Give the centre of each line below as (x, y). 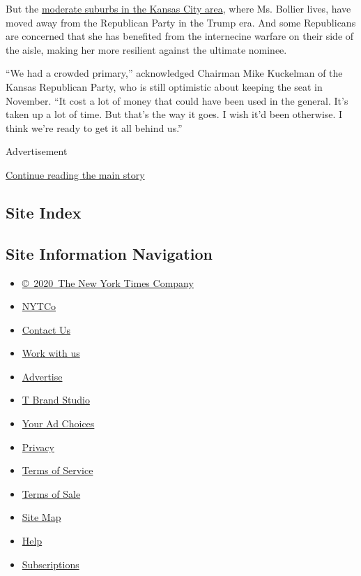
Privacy (38, 446)
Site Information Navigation (109, 253)
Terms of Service (57, 470)
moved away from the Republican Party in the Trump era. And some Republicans (181, 22)
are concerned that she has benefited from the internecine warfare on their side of (180, 36)
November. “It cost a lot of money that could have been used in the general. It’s (177, 100)
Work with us (51, 353)
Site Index (44, 212)
